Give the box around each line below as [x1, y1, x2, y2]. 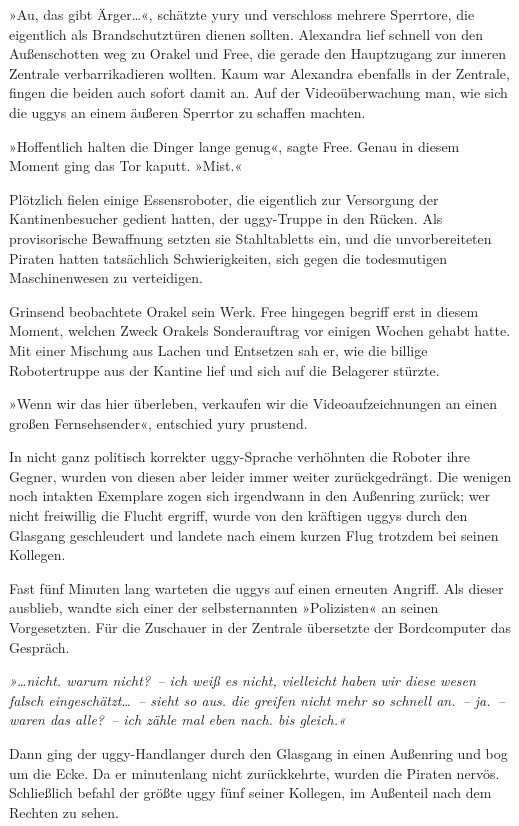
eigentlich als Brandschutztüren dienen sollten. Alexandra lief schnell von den [9, 23, 483, 44]
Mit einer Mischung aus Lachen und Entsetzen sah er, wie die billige [9, 339, 428, 360]
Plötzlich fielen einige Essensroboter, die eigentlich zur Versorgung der [9, 188, 439, 209]
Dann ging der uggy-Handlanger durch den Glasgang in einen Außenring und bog [9, 743, 508, 763]
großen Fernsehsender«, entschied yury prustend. [9, 412, 308, 433]
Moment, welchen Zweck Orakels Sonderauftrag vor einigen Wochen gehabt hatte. [9, 320, 511, 341]
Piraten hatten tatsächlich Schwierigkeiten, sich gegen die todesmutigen [9, 247, 447, 268]
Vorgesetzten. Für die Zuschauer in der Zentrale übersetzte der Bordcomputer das [9, 617, 512, 638]
